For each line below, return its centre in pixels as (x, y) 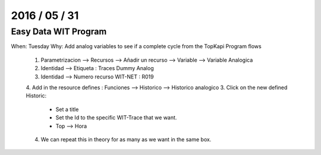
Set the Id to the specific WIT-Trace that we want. (116, 118)
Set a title (67, 109)
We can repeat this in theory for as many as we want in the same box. (126, 139)
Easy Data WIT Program (59, 31)
